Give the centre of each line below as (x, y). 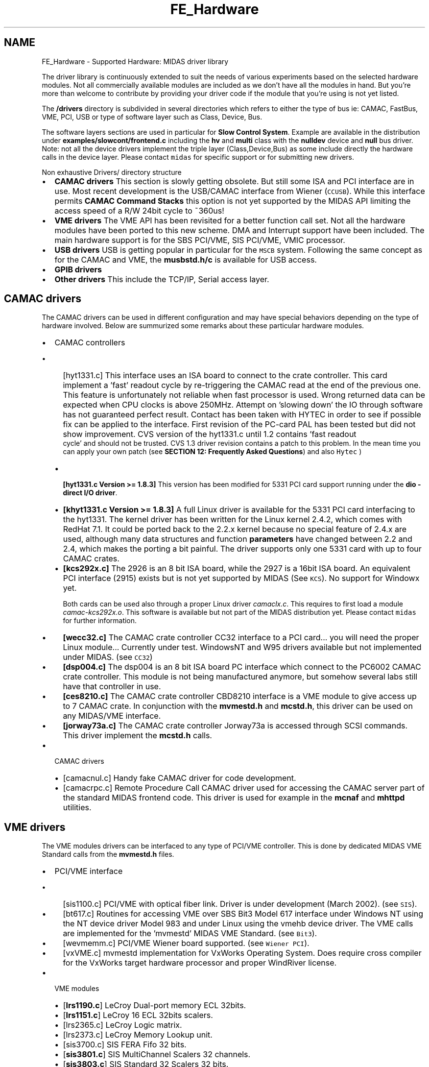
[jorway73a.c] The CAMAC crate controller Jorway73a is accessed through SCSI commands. (235, 726)
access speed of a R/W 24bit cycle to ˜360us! (139, 210)
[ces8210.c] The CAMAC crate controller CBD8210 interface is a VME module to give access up (240, 696)
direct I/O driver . (90, 493)
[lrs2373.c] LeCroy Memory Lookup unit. (138, 1035)
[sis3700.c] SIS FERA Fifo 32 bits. (125, 1045)
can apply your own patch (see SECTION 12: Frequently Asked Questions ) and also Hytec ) (212, 452)
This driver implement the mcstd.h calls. (137, 736)
